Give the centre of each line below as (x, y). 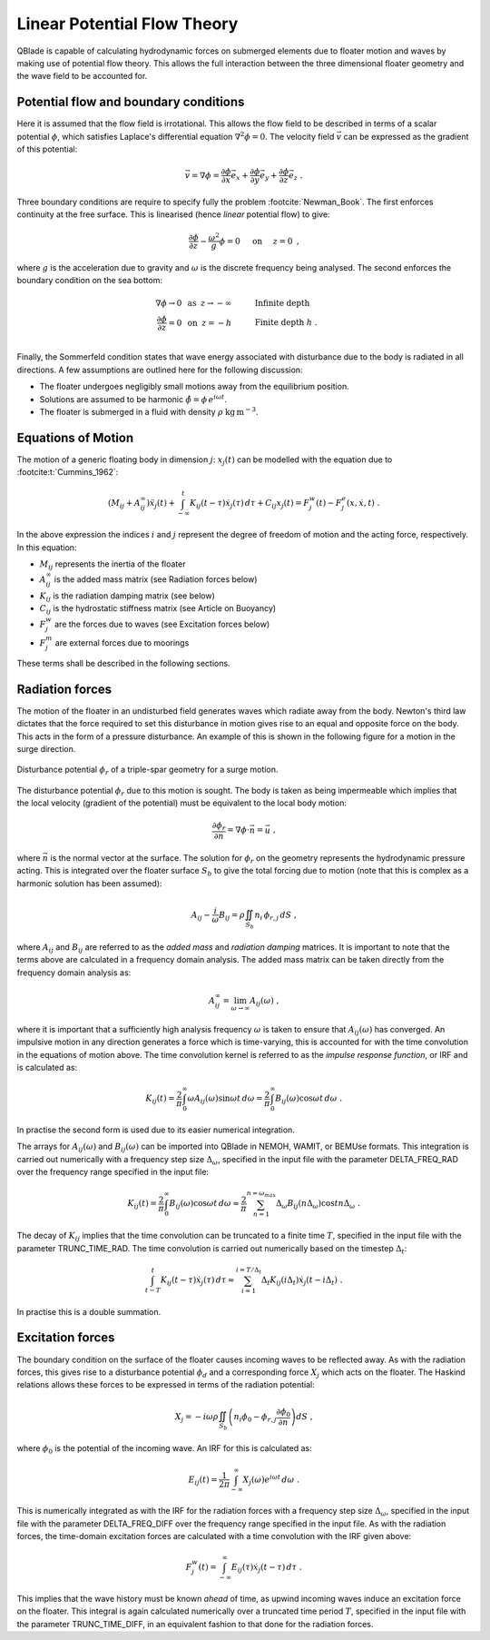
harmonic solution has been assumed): (89, 883)
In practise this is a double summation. (89, 1311)
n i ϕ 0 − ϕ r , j (255, 1418)
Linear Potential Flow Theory (127, 24)
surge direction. (46, 748)
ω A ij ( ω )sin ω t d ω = (225, 1099)
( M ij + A (124, 504)
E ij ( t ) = (203, 1480)
